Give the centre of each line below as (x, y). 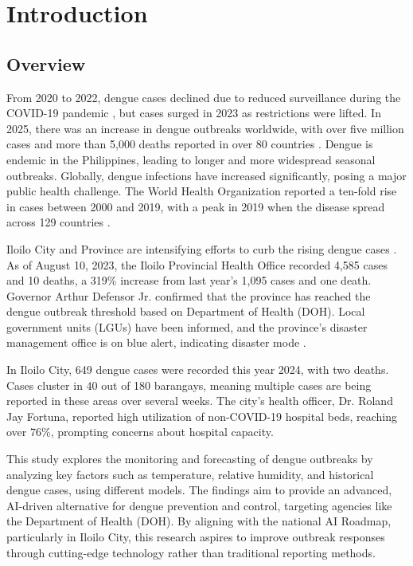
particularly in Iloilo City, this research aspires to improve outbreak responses (196, 537)
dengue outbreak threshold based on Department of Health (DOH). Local (186, 311)
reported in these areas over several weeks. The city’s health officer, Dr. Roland (200, 401)
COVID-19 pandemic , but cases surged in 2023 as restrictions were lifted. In (194, 113)
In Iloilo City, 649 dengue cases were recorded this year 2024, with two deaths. (198, 369)
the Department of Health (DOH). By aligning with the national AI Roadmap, (199, 521)
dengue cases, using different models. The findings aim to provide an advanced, (199, 490)
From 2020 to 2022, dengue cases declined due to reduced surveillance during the (204, 97)
